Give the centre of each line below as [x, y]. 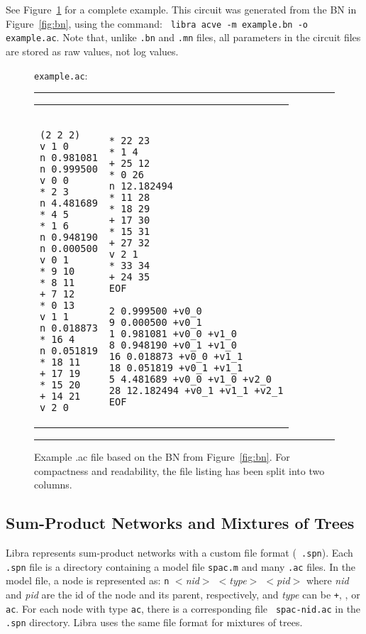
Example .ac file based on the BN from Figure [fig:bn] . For [162, 457]
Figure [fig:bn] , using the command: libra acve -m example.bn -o [157, 23]
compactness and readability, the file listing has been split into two [179, 470]
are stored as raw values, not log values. [92, 51]
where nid [327, 580]
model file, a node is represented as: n [88, 580]
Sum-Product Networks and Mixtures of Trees [180, 523]
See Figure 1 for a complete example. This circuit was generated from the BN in [181, 9]
